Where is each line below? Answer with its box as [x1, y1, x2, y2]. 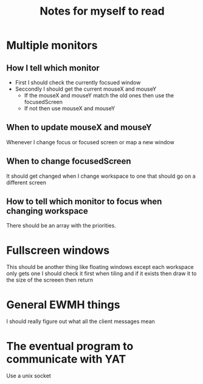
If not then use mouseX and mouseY [24, 105, 115, 112]
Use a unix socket [6, 372, 52, 380]
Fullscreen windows [6, 243, 110, 257]
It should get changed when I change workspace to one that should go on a [6, 172, 196, 180]
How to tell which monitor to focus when [6, 197, 162, 207]
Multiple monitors [6, 38, 98, 52]
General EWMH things [6, 298, 120, 312]
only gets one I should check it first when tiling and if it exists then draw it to [6, 270, 197, 278]
